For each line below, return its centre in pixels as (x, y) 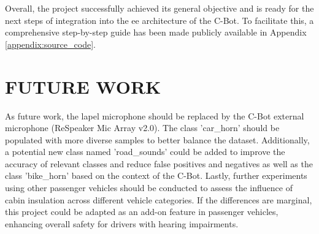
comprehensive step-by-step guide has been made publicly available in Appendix (156, 32)
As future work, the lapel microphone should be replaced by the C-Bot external (155, 115)
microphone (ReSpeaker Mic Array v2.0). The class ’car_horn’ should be (142, 128)
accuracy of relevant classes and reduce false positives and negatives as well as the (159, 163)
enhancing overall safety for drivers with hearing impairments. (122, 223)
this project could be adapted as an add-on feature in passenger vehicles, (142, 212)
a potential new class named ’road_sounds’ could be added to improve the (145, 152)
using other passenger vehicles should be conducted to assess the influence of (149, 188)
